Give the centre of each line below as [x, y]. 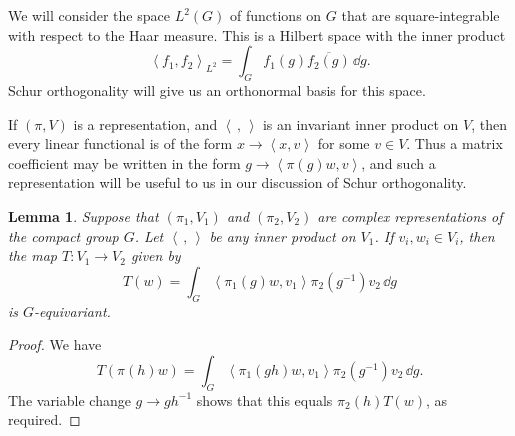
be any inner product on [282, 235]
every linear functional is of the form [120, 143]
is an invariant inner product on [360, 123]
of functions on [276, 15]
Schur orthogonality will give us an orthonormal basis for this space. [217, 89]
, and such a [398, 162]
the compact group [63, 235]
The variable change [69, 399]
